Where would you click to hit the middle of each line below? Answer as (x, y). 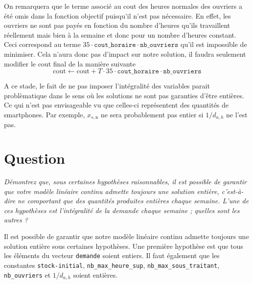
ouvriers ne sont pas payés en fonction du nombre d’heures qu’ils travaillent (117, 25)
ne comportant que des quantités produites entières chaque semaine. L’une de (133, 201)
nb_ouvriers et (27, 274)
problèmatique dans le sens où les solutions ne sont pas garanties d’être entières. (124, 95)
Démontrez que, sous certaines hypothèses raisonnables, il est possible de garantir (125, 182)
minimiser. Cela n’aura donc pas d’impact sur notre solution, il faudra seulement (125, 54)
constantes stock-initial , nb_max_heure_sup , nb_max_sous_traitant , (112, 265)
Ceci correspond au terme (42, 44)
